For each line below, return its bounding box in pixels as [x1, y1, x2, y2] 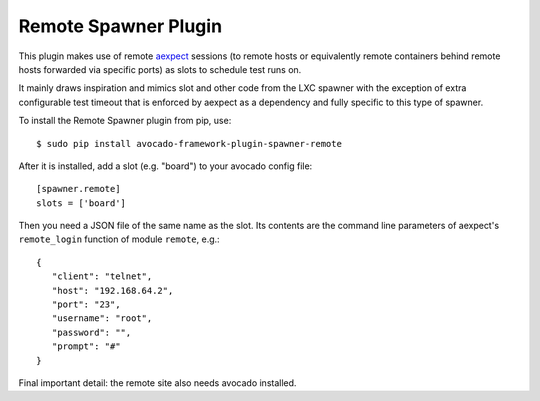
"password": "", [51, 326, 132, 338]
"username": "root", [51, 313, 153, 324]
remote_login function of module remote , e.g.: [18, 233, 220, 245]
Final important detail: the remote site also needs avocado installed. [18, 376, 297, 389]
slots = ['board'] [36, 197, 127, 209]
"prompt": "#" [51, 341, 121, 352]
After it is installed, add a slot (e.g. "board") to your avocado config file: [18, 160, 313, 172]
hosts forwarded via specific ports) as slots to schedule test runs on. [18, 63, 302, 75]
